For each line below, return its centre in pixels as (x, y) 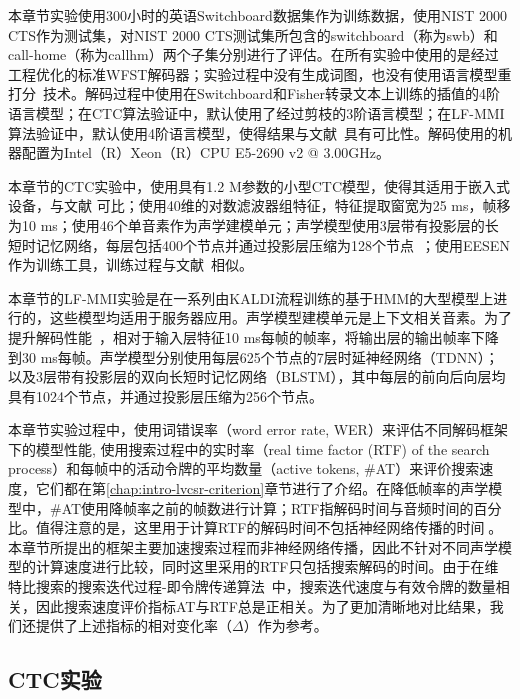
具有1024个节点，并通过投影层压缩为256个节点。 (165, 395)
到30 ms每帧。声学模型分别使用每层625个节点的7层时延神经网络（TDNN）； (253, 356)
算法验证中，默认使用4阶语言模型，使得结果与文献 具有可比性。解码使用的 (253, 132)
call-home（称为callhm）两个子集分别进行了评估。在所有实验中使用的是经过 (253, 54)
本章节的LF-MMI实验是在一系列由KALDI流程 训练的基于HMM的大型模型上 (251, 297)
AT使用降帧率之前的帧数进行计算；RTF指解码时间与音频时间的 (267, 507)
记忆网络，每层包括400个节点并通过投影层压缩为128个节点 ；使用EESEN (272, 244)
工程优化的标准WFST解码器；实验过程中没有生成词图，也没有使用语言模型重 (260, 73)
